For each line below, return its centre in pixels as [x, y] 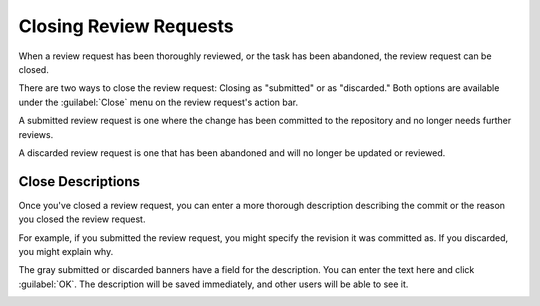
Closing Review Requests [126, 26]
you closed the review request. [82, 219]
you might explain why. [66, 251]
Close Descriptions [79, 181]
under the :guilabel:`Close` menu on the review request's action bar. [158, 102]
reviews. [36, 134]
